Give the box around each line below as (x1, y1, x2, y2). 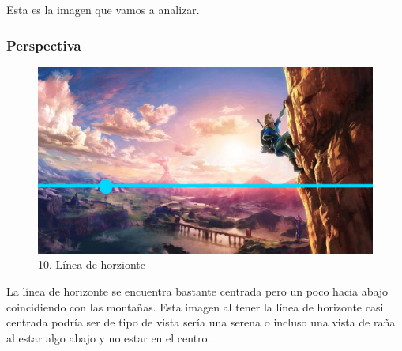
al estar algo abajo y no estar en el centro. (6, 329, 211, 345)
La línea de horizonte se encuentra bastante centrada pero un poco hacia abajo (6, 283, 389, 300)
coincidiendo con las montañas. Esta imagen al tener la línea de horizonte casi (6, 298, 384, 315)
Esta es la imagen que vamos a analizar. (6, 2, 200, 17)
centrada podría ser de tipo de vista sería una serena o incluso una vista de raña (6, 314, 396, 330)
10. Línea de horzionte (38, 256, 145, 273)
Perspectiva (6, 35, 81, 55)
